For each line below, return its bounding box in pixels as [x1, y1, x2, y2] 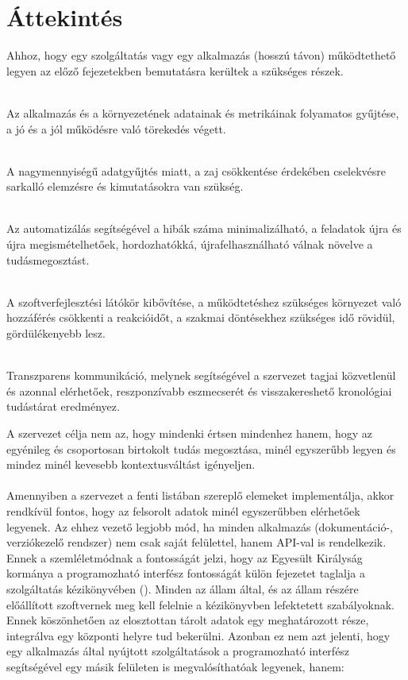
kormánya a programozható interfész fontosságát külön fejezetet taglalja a [6, 565, 365, 581]
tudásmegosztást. [6, 251, 90, 268]
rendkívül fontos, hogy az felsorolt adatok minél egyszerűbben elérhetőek [6, 502, 360, 519]
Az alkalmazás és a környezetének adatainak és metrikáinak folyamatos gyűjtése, [6, 104, 399, 121]
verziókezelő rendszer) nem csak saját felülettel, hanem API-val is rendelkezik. [6, 534, 387, 551]
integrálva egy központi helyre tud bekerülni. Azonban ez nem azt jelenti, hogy [6, 627, 391, 643]
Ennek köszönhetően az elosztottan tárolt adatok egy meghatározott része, [6, 612, 369, 628]
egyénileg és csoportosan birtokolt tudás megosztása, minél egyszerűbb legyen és [6, 440, 396, 457]
